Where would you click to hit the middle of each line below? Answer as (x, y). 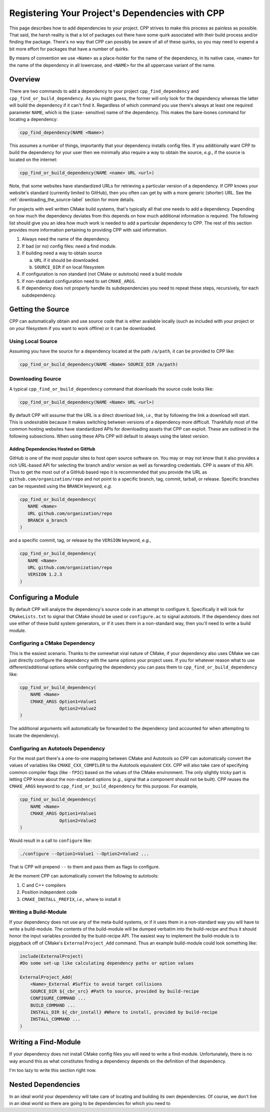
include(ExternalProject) (51, 956)
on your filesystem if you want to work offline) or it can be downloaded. (83, 328)
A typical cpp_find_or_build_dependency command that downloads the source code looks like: (111, 389)
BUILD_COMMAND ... (53, 1005)
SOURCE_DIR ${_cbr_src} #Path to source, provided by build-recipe (115, 991)
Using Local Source (33, 341)
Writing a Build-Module (38, 912)
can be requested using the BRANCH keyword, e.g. (60, 486)
